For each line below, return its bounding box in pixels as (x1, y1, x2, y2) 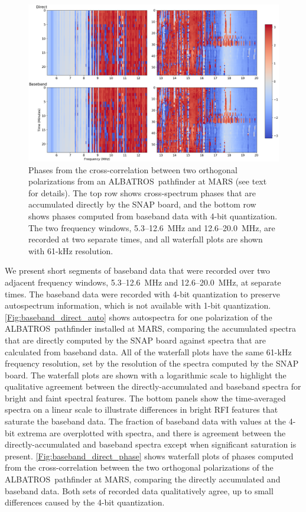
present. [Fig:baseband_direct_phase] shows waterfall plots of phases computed (5, 449, 294, 462)
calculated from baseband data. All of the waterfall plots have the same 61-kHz (5, 345, 292, 358)
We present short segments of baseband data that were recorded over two (5, 264, 270, 277)
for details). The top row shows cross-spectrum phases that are (28, 186, 256, 199)
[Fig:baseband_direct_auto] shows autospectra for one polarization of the (5, 310, 272, 323)
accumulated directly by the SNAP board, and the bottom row (28, 198, 256, 210)
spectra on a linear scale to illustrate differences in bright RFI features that (5, 403, 278, 416)
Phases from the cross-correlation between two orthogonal (28, 163, 237, 176)
